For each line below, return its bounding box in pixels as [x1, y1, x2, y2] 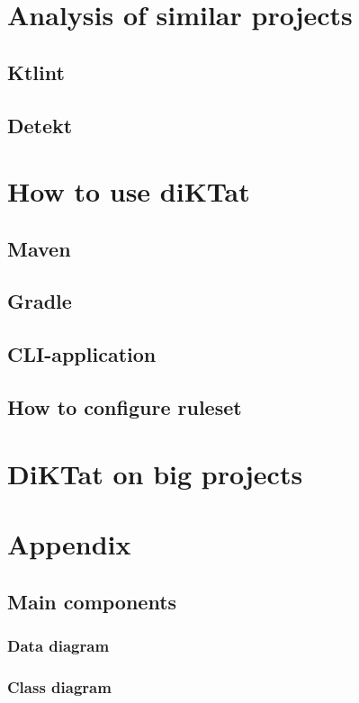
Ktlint [7, 58, 65, 86]
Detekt [7, 111, 73, 139]
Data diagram [7, 634, 110, 656]
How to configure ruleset [7, 393, 242, 421]
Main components [7, 587, 177, 615]
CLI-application [7, 340, 157, 368]
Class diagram [7, 675, 112, 698]
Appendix [7, 526, 131, 562]
